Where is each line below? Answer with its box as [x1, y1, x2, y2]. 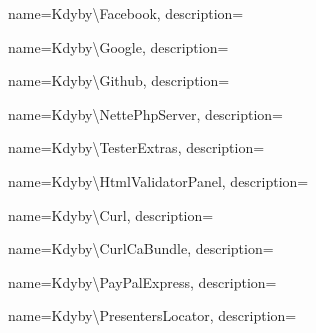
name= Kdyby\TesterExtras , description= [8, 137, 265, 158]
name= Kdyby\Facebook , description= [8, 3, 244, 23]
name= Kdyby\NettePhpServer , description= [8, 103, 284, 124]
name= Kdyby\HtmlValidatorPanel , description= [8, 170, 309, 191]
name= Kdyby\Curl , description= [8, 204, 214, 225]
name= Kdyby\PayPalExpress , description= [8, 271, 277, 292]
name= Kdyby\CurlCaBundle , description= [8, 238, 274, 259]
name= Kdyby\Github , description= [8, 70, 230, 91]
